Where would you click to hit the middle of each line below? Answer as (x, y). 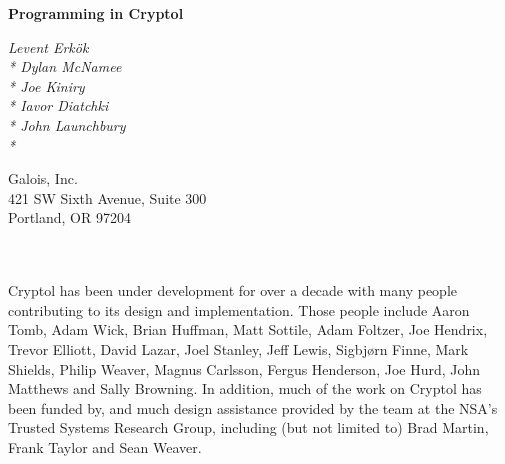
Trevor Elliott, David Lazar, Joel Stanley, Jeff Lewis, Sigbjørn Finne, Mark (238, 348)
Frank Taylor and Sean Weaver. (105, 446)
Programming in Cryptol (96, 13)
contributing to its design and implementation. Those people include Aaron (239, 309)
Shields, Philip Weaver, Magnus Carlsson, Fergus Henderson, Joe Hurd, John (244, 368)
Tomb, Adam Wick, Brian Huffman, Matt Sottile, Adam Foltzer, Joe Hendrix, (248, 329)
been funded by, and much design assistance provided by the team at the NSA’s (253, 407)
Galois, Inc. (43, 178)
